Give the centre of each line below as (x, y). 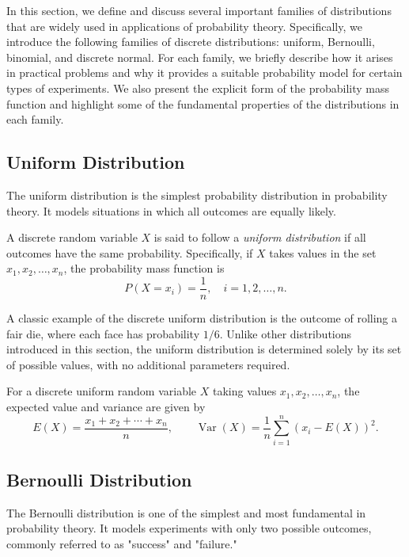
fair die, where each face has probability (103, 333)
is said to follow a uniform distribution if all (260, 237)
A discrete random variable (72, 237)
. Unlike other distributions (286, 333)
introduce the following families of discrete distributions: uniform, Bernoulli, (191, 42)
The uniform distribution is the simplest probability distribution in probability (197, 195)
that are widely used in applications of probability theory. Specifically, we (184, 26)
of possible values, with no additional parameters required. (148, 364)
